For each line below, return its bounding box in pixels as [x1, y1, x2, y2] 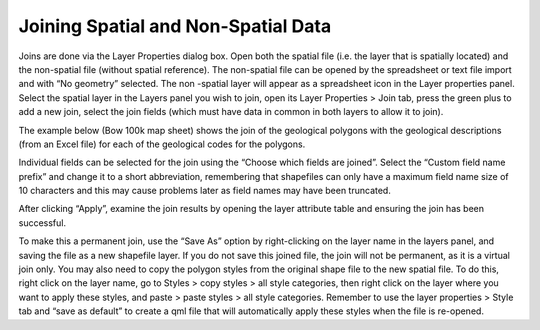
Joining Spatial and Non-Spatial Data [18, 15, 332, 37]
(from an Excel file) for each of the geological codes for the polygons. [18, 138, 306, 150]
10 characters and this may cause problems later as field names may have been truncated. [18, 185, 392, 197]
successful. [18, 216, 67, 229]
